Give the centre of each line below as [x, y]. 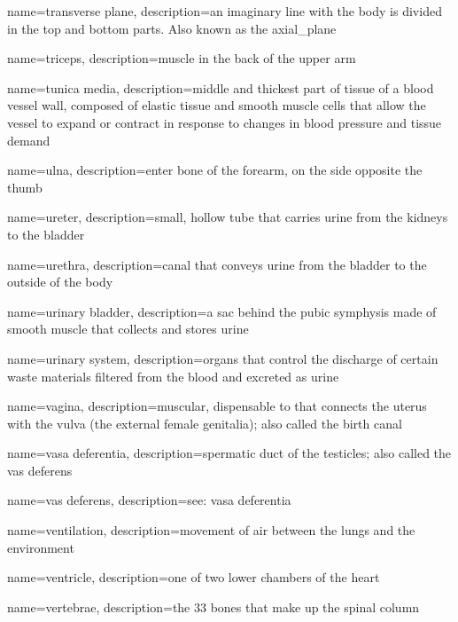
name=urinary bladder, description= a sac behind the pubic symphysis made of [222, 311]
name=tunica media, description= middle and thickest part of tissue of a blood [221, 87]
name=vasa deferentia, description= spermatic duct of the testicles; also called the [229, 453]
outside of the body [60, 282]
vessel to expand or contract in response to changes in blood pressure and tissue [225, 122]
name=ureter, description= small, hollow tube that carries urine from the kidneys [228, 217]
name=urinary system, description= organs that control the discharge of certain [223, 358]
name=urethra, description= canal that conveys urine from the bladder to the [217, 264]
